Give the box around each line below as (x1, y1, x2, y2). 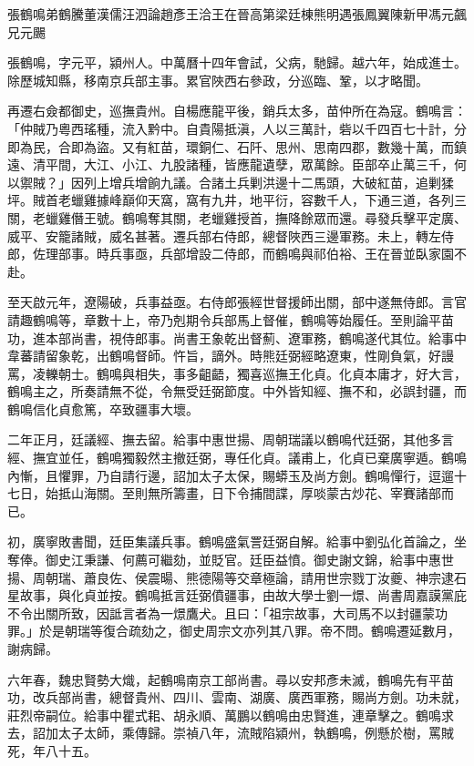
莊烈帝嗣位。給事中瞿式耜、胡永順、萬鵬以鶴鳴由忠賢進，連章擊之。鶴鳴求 (7, 705, 454, 724)
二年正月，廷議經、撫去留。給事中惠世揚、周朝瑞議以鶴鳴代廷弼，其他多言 (7, 430, 454, 449)
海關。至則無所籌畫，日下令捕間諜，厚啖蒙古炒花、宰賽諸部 (83, 484, 441, 503)
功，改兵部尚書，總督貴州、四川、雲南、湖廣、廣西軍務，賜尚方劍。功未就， (7, 688, 467, 707)
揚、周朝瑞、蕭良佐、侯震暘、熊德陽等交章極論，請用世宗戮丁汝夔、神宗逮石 (7, 567, 467, 587)
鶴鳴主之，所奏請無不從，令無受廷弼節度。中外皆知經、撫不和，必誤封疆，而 (7, 382, 467, 401)
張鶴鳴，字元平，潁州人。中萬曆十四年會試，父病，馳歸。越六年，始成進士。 (7, 53, 467, 72)
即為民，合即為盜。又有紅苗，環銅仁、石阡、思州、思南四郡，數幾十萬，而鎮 (7, 137, 467, 156)
